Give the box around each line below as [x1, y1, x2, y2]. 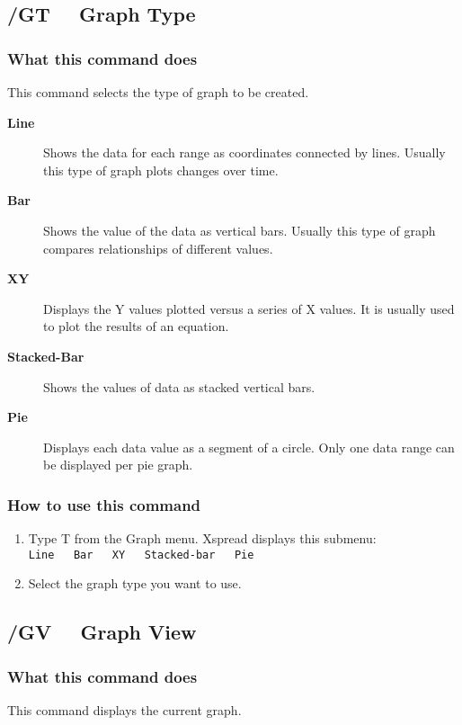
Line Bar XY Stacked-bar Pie [28, 548, 254, 561]
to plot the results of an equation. [43, 317, 229, 336]
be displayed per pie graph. [43, 455, 193, 474]
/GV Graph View [7, 618, 197, 646]
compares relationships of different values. [43, 238, 273, 257]
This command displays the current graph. [7, 700, 242, 719]
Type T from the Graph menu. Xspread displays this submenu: [28, 529, 377, 548]
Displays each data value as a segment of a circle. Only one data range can [43, 437, 455, 456]
